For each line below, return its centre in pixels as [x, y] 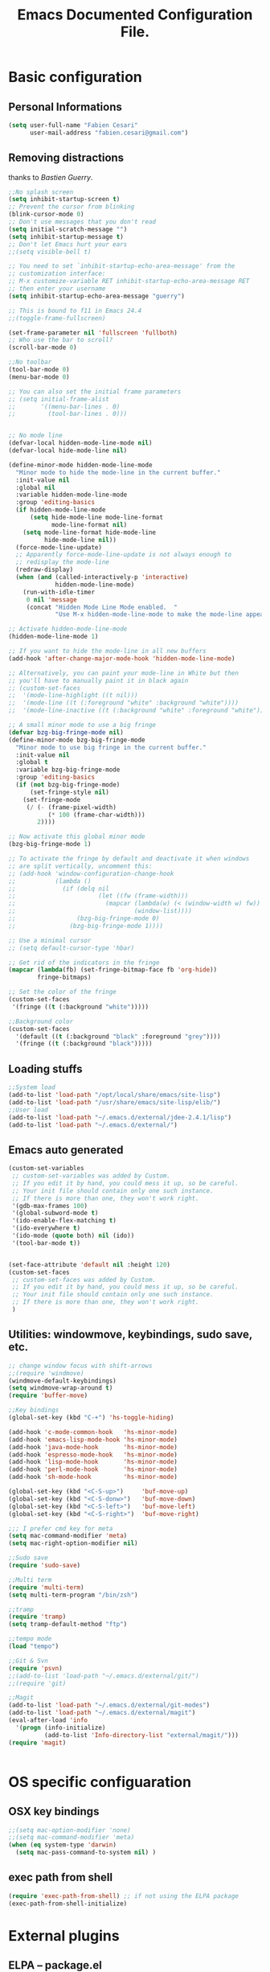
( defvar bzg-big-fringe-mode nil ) [66, 732]
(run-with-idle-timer [59, 592]
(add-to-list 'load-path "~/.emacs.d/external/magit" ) [102, 1713]
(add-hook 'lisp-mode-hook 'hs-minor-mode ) [93, 1462]
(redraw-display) [45, 570]
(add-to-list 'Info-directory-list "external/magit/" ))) [141, 1735]
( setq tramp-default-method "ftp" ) [68, 1625]
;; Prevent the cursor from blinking [72, 207]
